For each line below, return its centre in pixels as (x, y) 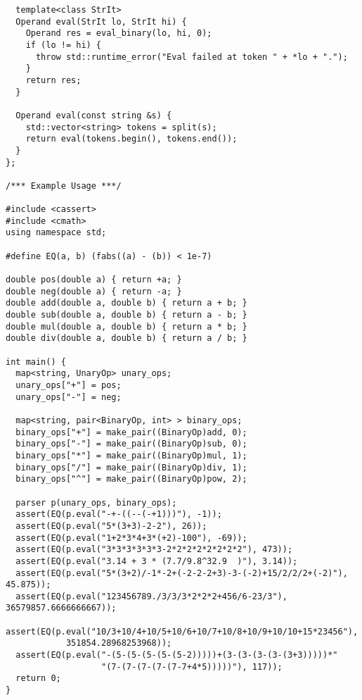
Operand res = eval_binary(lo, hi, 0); (119, 33)
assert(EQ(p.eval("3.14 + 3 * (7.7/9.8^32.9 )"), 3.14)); (157, 561)
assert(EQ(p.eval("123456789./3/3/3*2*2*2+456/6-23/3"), (151, 596)
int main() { (36, 362)
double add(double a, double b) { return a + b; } (127, 303)
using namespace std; (56, 233)
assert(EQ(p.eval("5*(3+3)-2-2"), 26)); (111, 526)
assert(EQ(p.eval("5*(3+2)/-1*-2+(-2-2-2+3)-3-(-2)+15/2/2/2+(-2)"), (182, 573)
